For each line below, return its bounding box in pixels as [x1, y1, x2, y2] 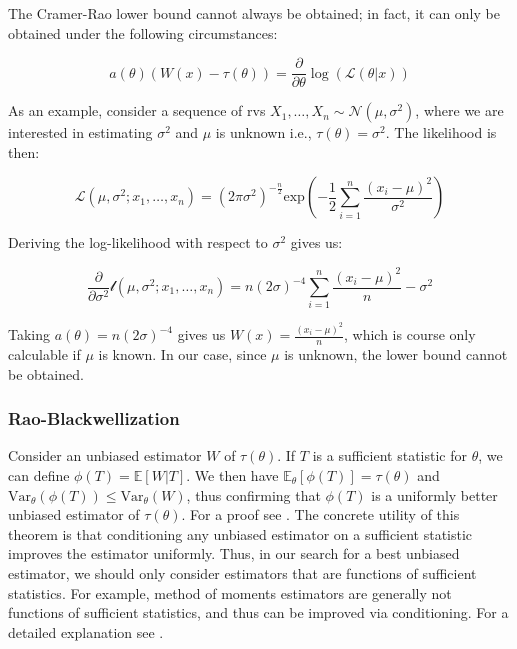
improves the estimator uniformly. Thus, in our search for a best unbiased [8, 543, 460, 564]
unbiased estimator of [8, 504, 140, 525]
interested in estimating [8, 122, 153, 143]
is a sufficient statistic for [312, 445, 467, 466]
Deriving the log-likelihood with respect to [8, 232, 268, 253]
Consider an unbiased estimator [8, 445, 202, 466]
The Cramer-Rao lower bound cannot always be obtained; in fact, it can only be [8, 3, 500, 23]
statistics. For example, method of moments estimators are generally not [8, 582, 452, 603]
